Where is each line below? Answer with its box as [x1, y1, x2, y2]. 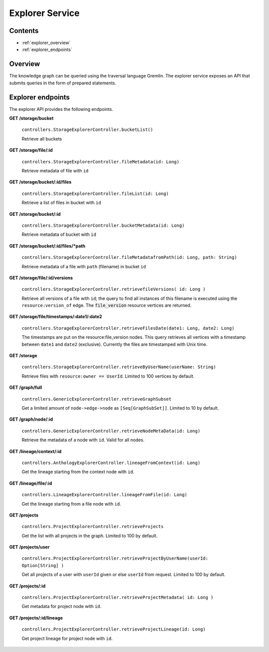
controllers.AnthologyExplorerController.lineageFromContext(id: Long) [21, 460, 201, 466]
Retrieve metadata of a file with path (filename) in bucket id [21, 263, 146, 269]
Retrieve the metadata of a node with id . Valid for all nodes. [21, 437, 144, 443]
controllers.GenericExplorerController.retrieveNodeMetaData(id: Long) [21, 428, 201, 434]
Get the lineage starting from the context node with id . [21, 469, 134, 475]
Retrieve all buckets [21, 135, 62, 142]
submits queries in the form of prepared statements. [9, 80, 117, 86]
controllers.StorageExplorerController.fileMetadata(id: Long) [21, 159, 179, 164]
